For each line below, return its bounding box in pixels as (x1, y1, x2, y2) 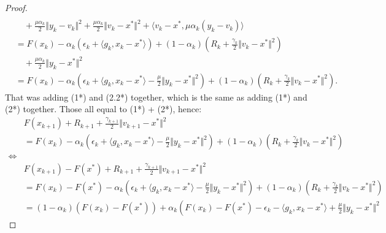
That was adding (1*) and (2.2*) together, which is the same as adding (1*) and (5, 90, 307, 103)
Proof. (5, 1, 28, 13)
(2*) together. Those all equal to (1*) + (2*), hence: (5, 102, 202, 115)
